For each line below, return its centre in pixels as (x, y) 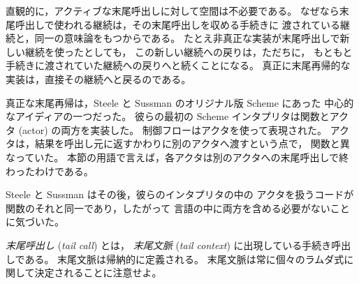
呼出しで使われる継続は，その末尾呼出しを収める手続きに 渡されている (178, 24)
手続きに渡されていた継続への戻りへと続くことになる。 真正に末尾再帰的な (178, 65)
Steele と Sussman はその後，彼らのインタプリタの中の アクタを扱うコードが (180, 194)
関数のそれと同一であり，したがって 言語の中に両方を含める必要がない (168, 208)
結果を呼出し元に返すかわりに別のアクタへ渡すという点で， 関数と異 (192, 143)
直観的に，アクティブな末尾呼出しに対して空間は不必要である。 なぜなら (173, 10)
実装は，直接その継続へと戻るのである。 (98, 79)
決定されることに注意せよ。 (98, 272)
